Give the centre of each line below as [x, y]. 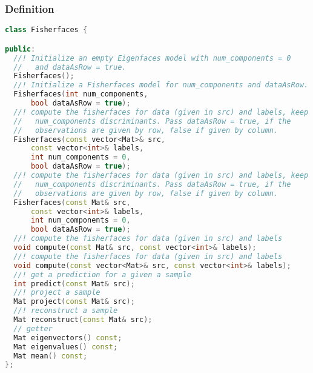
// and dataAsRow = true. [70, 67]
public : [20, 49]
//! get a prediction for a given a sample [102, 274]
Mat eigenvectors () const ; [68, 338]
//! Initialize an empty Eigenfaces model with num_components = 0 [152, 58]
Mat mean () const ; [51, 356]
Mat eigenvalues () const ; [66, 347]
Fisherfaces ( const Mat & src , [72, 202]
